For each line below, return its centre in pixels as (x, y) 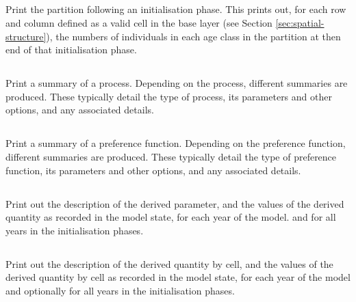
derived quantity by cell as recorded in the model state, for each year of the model (178, 277)
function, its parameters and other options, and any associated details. (153, 170)
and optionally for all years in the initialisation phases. (120, 290)
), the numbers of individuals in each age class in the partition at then (193, 36)
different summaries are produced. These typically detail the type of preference (171, 156)
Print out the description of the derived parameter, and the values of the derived (175, 203)
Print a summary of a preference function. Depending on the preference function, (176, 143)
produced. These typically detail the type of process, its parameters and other (169, 96)
